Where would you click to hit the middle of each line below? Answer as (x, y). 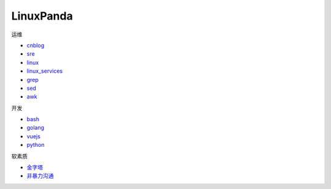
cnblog (36, 45)
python (36, 145)
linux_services (45, 71)
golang (36, 128)
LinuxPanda (42, 16)
